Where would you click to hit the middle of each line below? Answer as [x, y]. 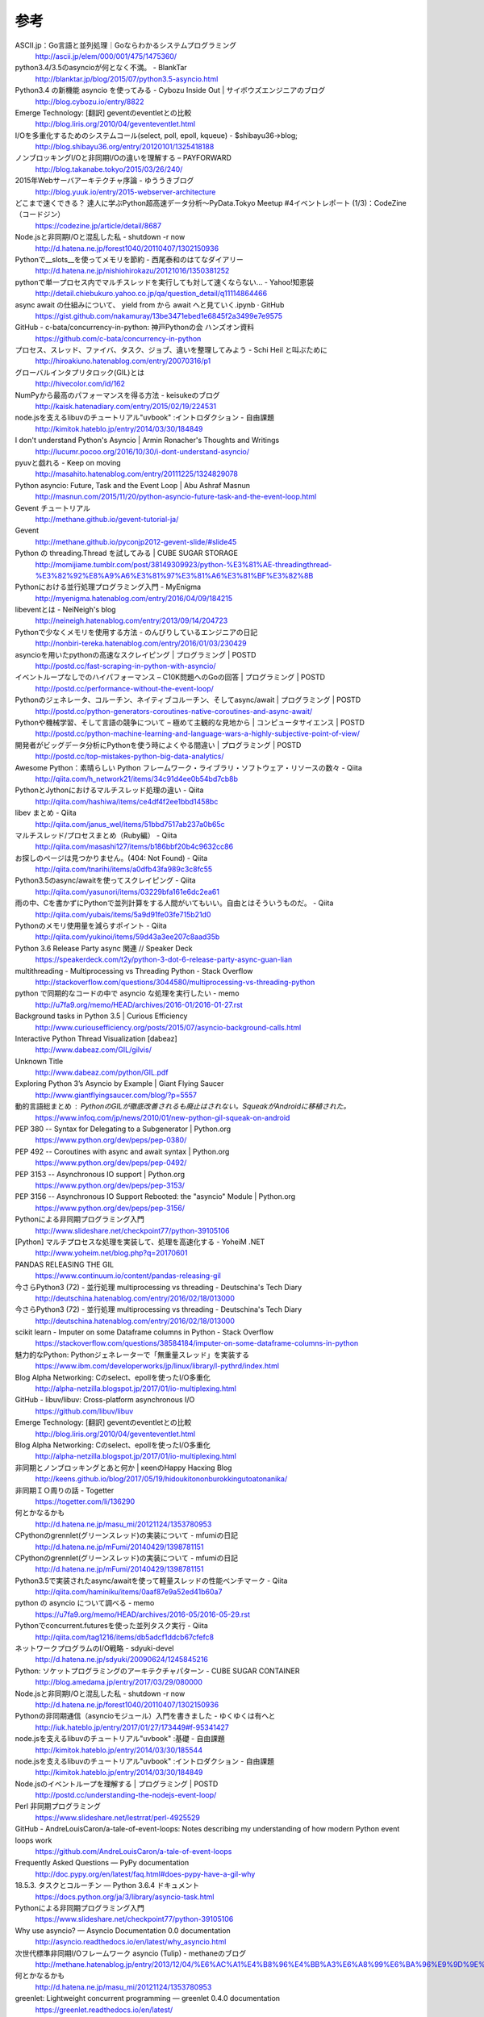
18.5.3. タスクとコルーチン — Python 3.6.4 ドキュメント [107, 1885]
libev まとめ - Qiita [46, 813]
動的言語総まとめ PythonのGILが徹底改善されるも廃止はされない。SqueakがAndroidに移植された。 [183, 1106]
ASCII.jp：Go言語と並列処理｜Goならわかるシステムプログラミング [126, 45]
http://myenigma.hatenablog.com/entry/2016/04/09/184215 [134, 598]
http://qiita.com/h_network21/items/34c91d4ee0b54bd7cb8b [136, 779]
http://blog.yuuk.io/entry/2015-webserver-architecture [125, 192]
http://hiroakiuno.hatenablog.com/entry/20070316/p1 [123, 361]
